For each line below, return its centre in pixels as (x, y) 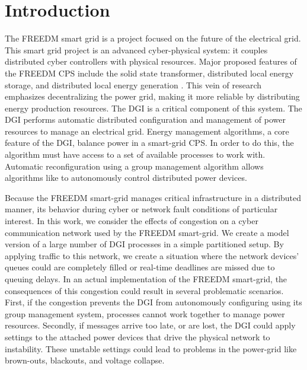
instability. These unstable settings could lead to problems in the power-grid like (151, 348)
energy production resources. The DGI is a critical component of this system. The (153, 108)
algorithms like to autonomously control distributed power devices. (126, 178)
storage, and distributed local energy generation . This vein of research (133, 84)
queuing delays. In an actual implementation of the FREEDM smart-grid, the (146, 279)
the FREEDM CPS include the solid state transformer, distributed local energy (149, 73)
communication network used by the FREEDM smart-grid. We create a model (147, 232)
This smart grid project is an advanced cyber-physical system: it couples (136, 50)
